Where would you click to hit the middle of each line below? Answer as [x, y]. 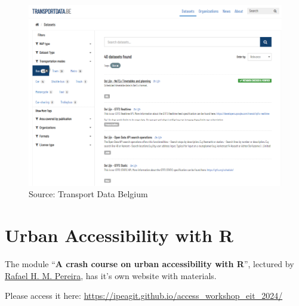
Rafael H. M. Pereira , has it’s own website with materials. [111, 275]
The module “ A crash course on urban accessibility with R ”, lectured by [149, 263]
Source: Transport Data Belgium [88, 194]
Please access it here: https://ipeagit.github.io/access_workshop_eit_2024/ [144, 296]
